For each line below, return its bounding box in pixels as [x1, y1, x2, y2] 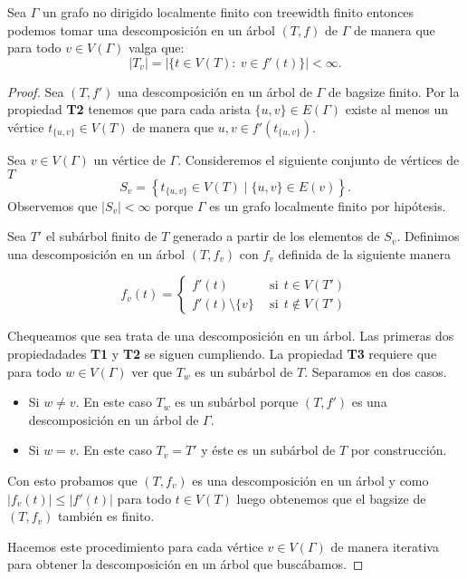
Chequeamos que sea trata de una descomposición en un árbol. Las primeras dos [7, 326, 454, 345]
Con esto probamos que [7, 470, 138, 489]
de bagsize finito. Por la [328, 82, 460, 101]
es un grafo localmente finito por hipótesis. [209, 196, 446, 215]
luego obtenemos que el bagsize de [236, 488, 426, 507]
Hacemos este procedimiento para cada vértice [7, 536, 263, 555]
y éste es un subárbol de [201, 440, 336, 459]
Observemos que [7, 196, 98, 215]
